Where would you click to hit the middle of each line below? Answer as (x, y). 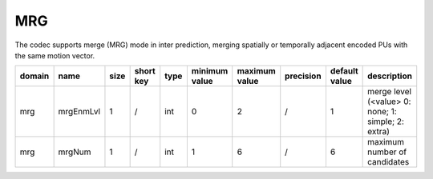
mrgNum (75, 152)
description (390, 76)
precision (303, 76)
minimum (210, 71)
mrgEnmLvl (79, 112)
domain (34, 76)
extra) (379, 132)
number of (387, 152)
